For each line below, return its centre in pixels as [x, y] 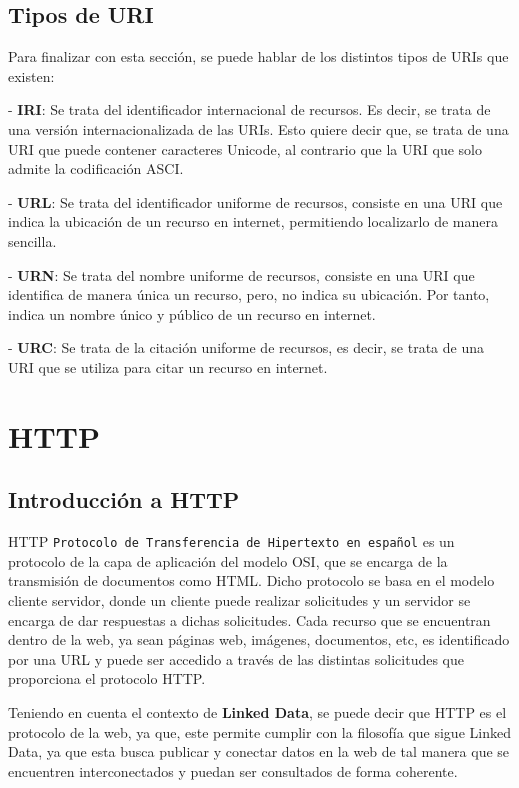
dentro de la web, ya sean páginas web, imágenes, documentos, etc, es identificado [259, 639]
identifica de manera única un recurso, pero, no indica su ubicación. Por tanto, [249, 294]
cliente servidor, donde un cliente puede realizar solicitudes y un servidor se [239, 599]
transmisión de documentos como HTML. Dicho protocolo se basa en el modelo [251, 580]
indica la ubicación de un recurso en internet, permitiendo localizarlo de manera [253, 221]
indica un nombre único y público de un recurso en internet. [192, 313]
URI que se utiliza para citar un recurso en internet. [168, 366]
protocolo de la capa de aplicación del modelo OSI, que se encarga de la [228, 560]
